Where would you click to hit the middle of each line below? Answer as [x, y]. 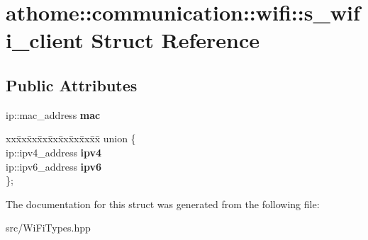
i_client [45, 40]
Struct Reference [175, 40]
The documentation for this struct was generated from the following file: [163, 204]
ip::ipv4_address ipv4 [54, 152]
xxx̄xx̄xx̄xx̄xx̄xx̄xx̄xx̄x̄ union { [71, 138]
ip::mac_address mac [53, 114]
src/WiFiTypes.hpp [48, 228]
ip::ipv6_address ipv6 [54, 166]
